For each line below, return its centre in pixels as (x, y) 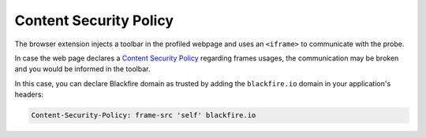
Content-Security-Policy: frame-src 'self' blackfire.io (144, 115)
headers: (29, 95)
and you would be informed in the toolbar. (82, 69)
